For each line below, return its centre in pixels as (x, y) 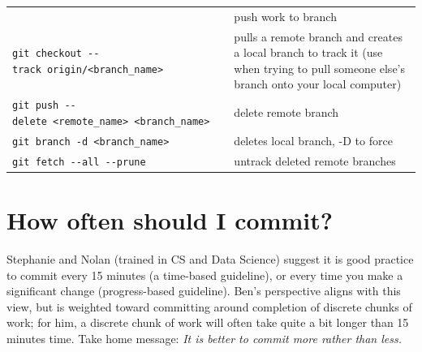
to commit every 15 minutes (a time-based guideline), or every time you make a (205, 275)
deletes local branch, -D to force (313, 140)
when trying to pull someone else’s (320, 68)
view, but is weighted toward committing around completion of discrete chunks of (209, 306)
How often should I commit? (170, 220)
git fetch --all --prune (79, 162)
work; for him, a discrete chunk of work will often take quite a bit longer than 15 (208, 322)
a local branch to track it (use (308, 52)
